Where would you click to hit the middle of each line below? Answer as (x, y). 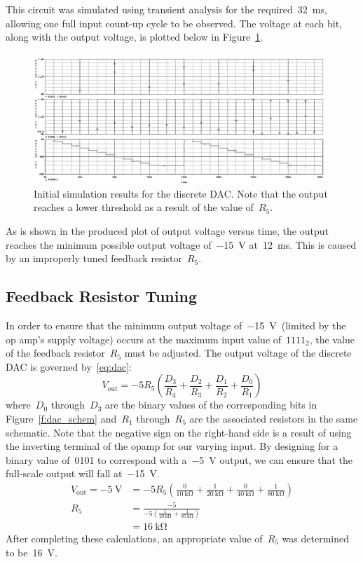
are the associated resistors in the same (274, 419)
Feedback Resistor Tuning (101, 296)
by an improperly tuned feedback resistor (94, 258)
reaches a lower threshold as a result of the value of (144, 207)
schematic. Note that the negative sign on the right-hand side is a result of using (179, 432)
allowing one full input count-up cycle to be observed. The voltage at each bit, (174, 23)
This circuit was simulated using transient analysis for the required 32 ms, (166, 9)
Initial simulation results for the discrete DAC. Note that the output (181, 193)
